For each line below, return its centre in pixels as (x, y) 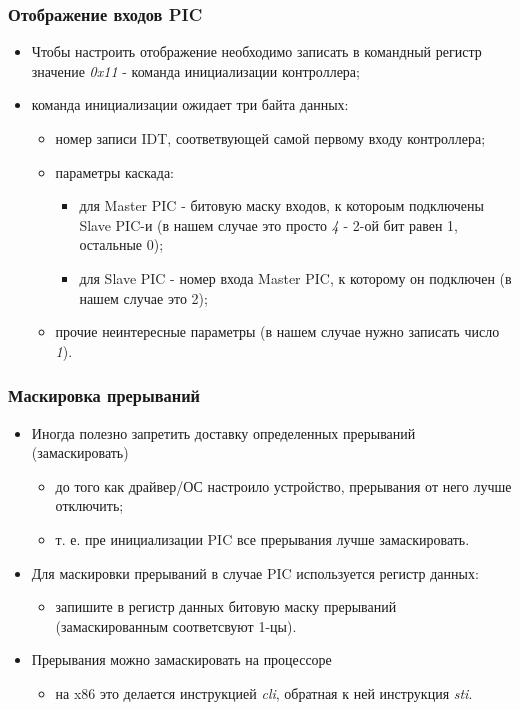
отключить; (89, 505)
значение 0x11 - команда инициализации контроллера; (195, 70)
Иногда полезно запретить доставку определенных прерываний (223, 432)
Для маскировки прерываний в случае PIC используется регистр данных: (255, 572)
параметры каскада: (114, 171)
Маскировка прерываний (104, 395)
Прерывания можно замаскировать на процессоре (181, 659)
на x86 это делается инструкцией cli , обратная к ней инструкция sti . (264, 692)
